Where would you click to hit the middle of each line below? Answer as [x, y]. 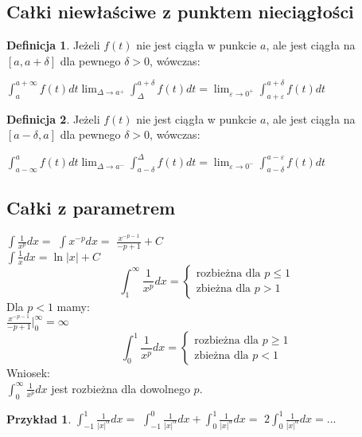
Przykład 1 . [39, 418]
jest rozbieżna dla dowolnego [121, 388]
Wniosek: [28, 373]
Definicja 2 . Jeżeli [53, 118]
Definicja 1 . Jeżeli [53, 45]
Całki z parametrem [91, 207]
